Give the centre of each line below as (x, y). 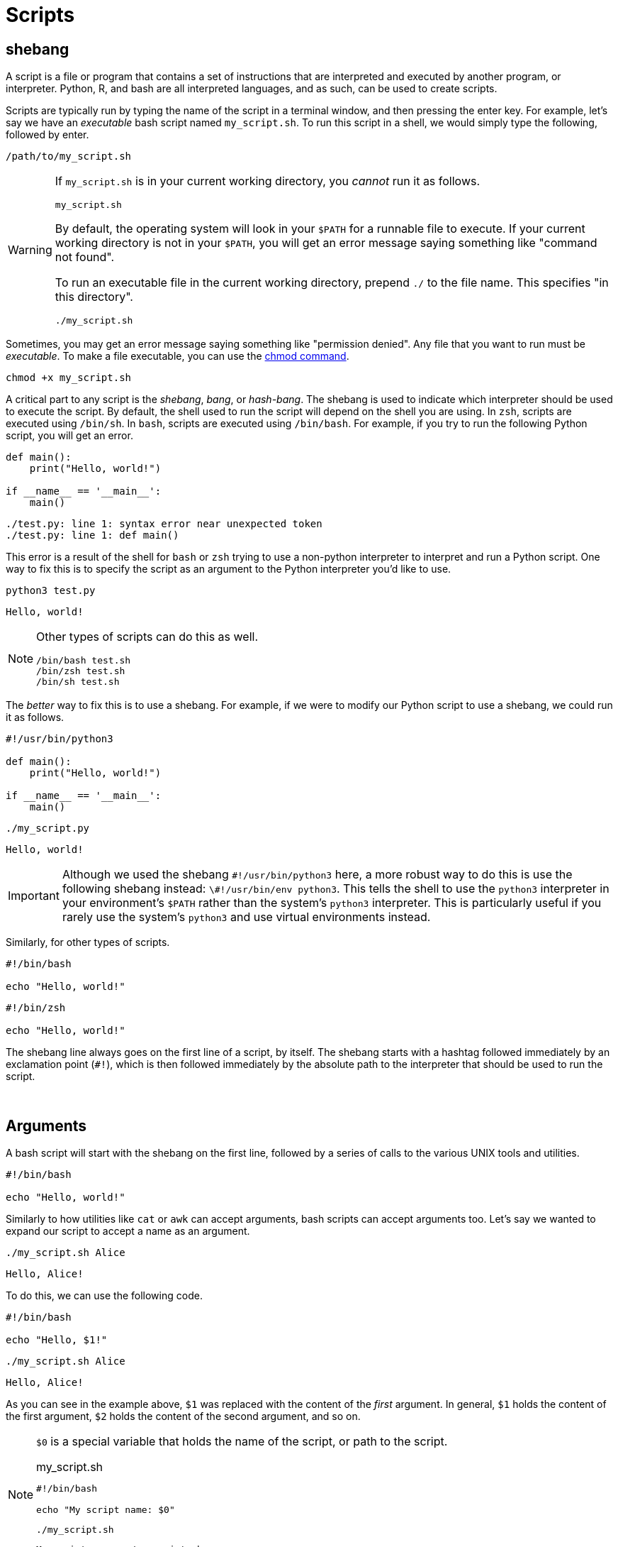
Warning (30, 250)
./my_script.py (48, 828)
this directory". (94, 297)
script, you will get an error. (69, 436)
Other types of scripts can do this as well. (147, 637)
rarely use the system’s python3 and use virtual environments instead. (246, 917)
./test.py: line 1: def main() (92, 535)
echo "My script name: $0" (106, 1510)
